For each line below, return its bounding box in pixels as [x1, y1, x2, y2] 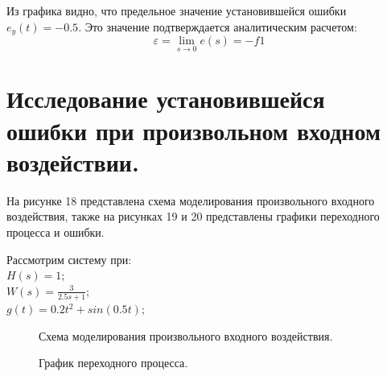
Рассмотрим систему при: [6, 250, 132, 267]
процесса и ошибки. [6, 223, 105, 240]
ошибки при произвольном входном [6, 114, 381, 147]
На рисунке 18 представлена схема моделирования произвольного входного [6, 192, 375, 209]
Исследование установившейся [6, 82, 325, 115]
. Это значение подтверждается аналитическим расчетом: [78, 18, 357, 35]
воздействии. [6, 145, 139, 178]
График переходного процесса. [39, 354, 188, 371]
